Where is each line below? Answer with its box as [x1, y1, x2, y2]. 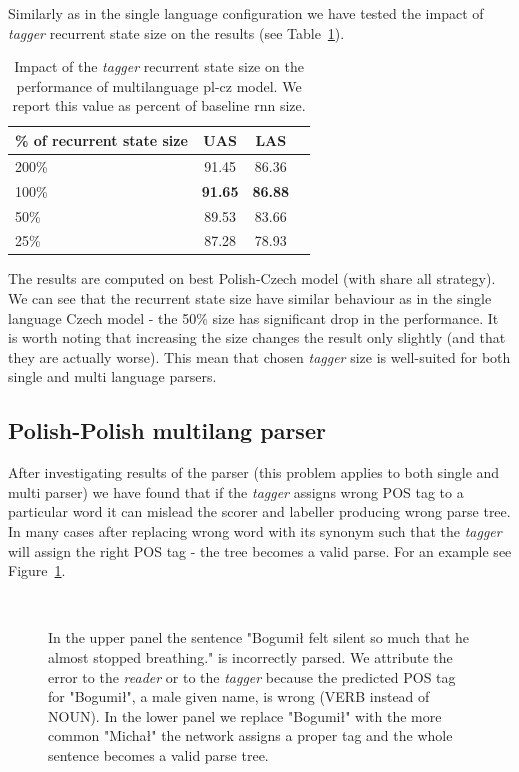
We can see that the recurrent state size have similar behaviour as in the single [8, 288, 492, 309]
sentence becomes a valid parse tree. [48, 744, 269, 765]
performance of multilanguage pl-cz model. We [16, 75, 302, 96]
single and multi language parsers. [8, 366, 217, 387]
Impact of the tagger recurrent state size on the [14, 56, 304, 77]
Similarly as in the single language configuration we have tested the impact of [8, 3, 484, 23]
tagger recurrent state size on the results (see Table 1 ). [8, 22, 345, 43]
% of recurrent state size [15, 129, 188, 150]
